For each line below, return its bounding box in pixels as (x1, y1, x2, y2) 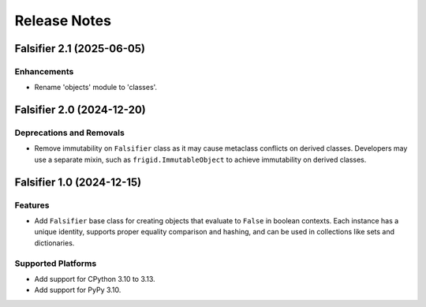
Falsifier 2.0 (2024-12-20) (14, 103, 146, 117)
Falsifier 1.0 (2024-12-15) (14, 175, 142, 189)
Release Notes (14, 12, 112, 29)
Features (14, 200, 50, 211)
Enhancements (14, 66, 74, 77)
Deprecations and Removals (14, 127, 125, 138)
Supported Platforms (14, 257, 97, 268)
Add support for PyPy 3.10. (34, 285, 121, 295)
